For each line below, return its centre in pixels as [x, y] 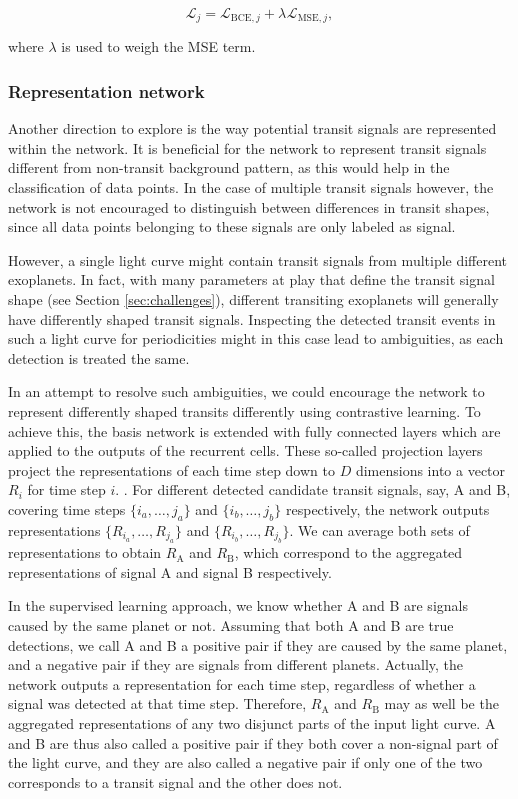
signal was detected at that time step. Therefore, [157, 703]
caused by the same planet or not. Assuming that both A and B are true [231, 624]
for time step [66, 489]
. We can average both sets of [379, 529]
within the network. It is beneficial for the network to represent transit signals [247, 147]
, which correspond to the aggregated [348, 552]
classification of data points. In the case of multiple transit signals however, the [251, 187]
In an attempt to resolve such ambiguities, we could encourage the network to [246, 391]
